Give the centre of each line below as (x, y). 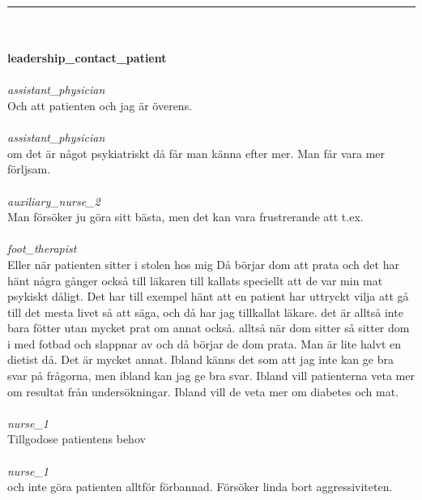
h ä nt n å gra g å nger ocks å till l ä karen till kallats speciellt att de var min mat (195, 280)
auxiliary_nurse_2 (54, 201)
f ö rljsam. (29, 169)
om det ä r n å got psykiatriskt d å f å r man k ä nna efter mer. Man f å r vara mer (196, 153)
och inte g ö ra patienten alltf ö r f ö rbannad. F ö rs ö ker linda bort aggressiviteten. (200, 487)
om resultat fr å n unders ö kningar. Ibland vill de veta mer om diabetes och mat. (203, 391)
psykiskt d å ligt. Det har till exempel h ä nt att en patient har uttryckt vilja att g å (208, 296)
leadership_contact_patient (87, 58)
